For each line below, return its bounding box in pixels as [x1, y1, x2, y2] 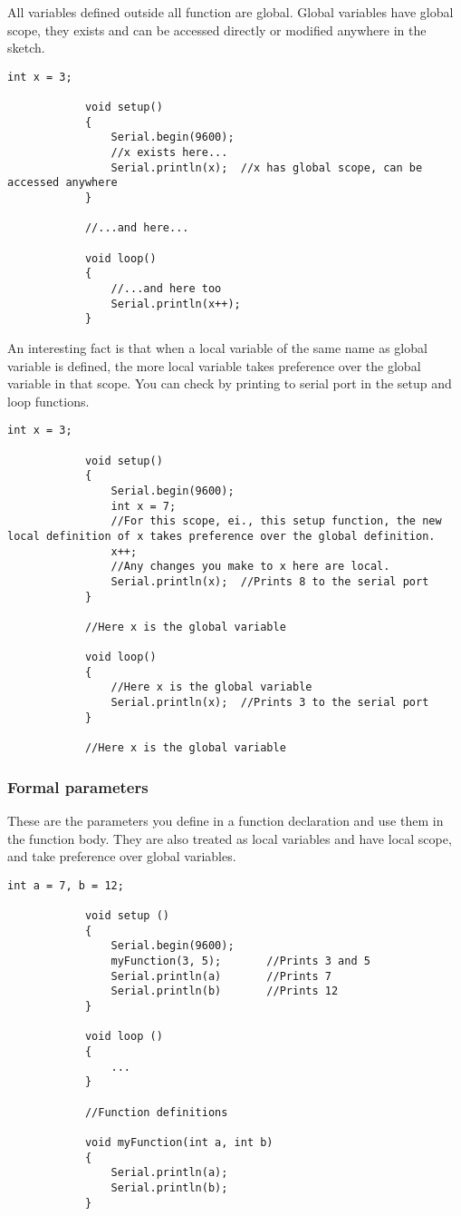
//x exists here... [110, 146, 228, 160]
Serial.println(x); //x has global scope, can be [110, 161, 423, 174]
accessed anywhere [7, 176, 118, 190]
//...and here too [110, 281, 222, 295]
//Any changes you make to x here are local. [110, 560, 390, 574]
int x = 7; [110, 499, 177, 513]
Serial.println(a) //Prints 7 [110, 969, 331, 983]
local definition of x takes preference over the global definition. [7, 529, 436, 543]
